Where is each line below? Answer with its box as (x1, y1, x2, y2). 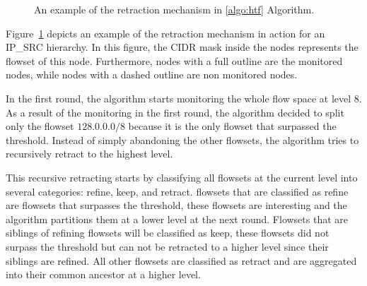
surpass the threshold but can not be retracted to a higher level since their (6, 239, 329, 254)
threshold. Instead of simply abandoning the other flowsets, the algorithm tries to (6, 132, 359, 147)
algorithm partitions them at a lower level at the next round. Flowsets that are (6, 211, 348, 226)
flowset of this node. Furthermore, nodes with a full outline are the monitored (6, 53, 343, 68)
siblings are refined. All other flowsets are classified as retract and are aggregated (6, 253, 357, 268)
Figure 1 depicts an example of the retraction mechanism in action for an (6, 25, 325, 40)
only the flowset (6, 119, 74, 133)
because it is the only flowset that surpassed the (128, 119, 337, 133)
